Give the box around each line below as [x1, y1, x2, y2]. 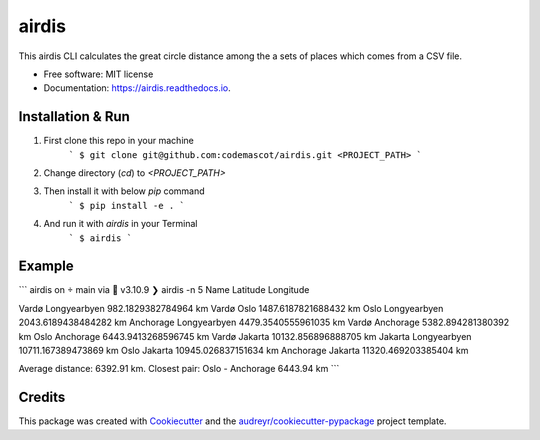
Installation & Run [18, 108, 130, 125]
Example [18, 258, 74, 275]
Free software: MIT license [43, 68, 154, 80]
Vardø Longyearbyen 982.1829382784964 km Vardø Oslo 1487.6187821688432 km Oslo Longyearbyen [18, 302, 444, 314]
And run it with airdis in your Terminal [43, 218, 198, 230]
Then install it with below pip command [43, 185, 205, 197]
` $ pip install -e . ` [68, 200, 185, 211]
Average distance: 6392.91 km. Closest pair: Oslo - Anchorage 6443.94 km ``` [18, 363, 340, 375]
